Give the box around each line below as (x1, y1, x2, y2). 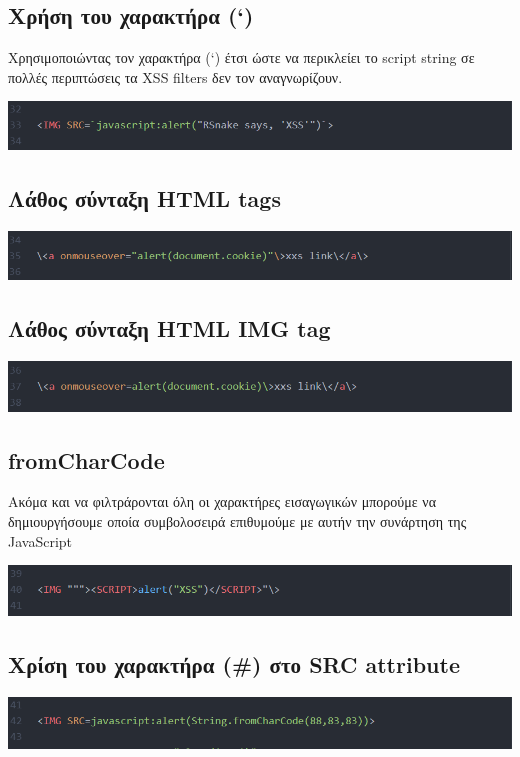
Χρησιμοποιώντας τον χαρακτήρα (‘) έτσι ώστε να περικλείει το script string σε (8, 47, 475, 68)
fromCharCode (8, 444, 165, 475)
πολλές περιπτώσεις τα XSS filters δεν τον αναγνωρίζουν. (8, 66, 343, 87)
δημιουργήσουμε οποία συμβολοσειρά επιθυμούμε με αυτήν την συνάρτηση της (8, 511, 467, 532)
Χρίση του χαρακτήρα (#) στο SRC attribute (8, 649, 460, 680)
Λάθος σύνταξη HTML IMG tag (8, 313, 331, 344)
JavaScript (8, 530, 73, 551)
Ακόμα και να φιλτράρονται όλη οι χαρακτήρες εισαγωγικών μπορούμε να (8, 491, 436, 512)
